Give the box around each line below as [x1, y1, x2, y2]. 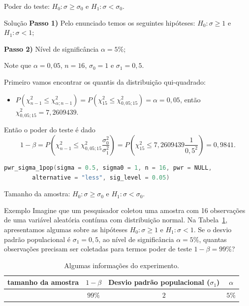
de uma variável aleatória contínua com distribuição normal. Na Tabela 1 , [4, 214, 228, 225]
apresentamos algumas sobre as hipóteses [4, 224, 128, 234]
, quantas [199, 234, 227, 244]
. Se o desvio [193, 224, 232, 234]
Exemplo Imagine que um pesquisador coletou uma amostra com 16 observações [4, 205, 246, 215]
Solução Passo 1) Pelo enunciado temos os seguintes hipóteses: [4, 17, 195, 28]
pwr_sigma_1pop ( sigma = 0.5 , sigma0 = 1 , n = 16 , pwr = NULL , [4, 164, 212, 171]
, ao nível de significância [98, 234, 174, 244]
